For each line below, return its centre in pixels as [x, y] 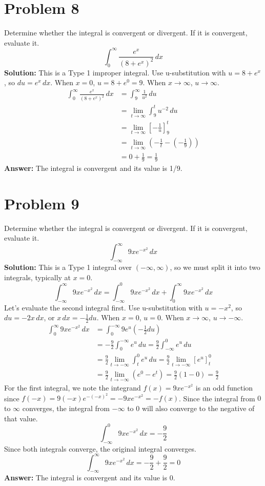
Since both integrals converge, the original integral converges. [100, 448]
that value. [21, 418]
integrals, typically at [38, 277]
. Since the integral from [217, 398]
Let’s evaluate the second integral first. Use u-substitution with [103, 307]
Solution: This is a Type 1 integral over [68, 267]
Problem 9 [42, 203]
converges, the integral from [66, 408]
